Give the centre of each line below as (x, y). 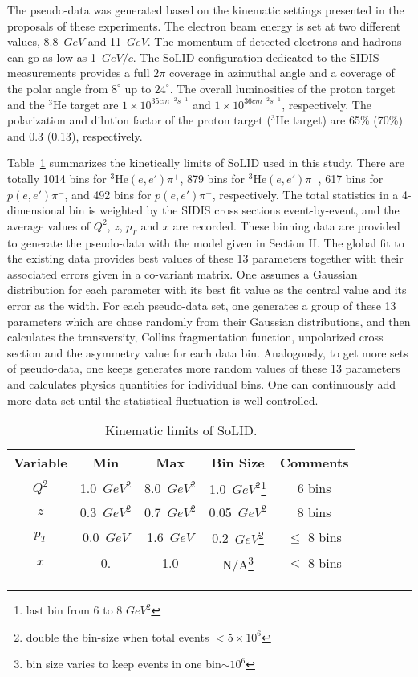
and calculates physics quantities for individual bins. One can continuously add (201, 383)
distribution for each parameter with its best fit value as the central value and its (207, 290)
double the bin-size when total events (118, 636)
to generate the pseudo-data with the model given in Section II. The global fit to (206, 242)
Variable (41, 463)
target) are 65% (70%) (347, 120)
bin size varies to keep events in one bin (124, 664)
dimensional (37, 210)
